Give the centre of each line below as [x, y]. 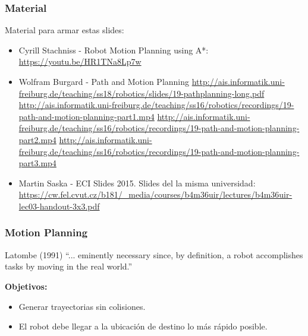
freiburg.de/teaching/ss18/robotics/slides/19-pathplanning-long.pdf [142, 93]
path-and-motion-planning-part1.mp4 [87, 116]
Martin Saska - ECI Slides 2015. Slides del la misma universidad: [137, 183]
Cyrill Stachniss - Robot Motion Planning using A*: [114, 50]
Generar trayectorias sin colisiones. [82, 306]
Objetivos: [26, 286]
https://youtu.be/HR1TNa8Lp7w [80, 61]
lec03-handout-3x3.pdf [59, 206]
